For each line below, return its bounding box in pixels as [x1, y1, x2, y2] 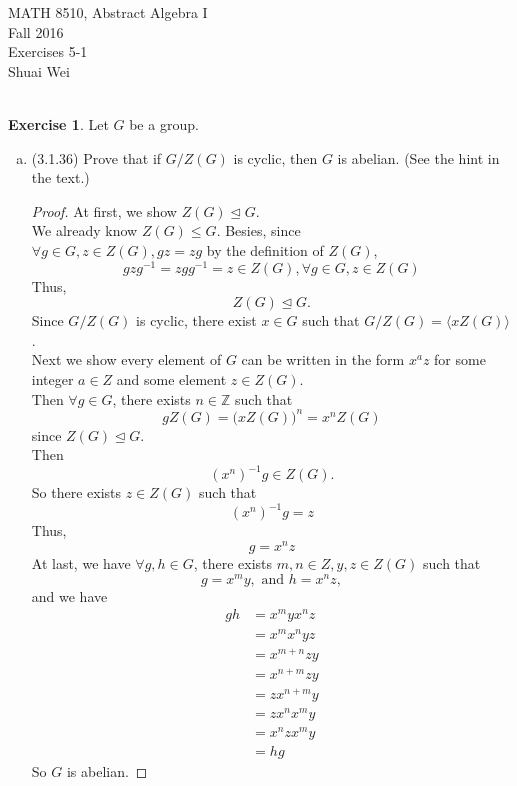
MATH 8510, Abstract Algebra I [8, 2, 208, 22]
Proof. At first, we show [31, 200, 177, 221]
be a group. [129, 113, 199, 134]
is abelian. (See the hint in [337, 147, 500, 168]
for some [434, 349, 486, 370]
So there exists [31, 482, 122, 503]
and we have [31, 585, 108, 606]
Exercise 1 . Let [8, 113, 109, 134]
